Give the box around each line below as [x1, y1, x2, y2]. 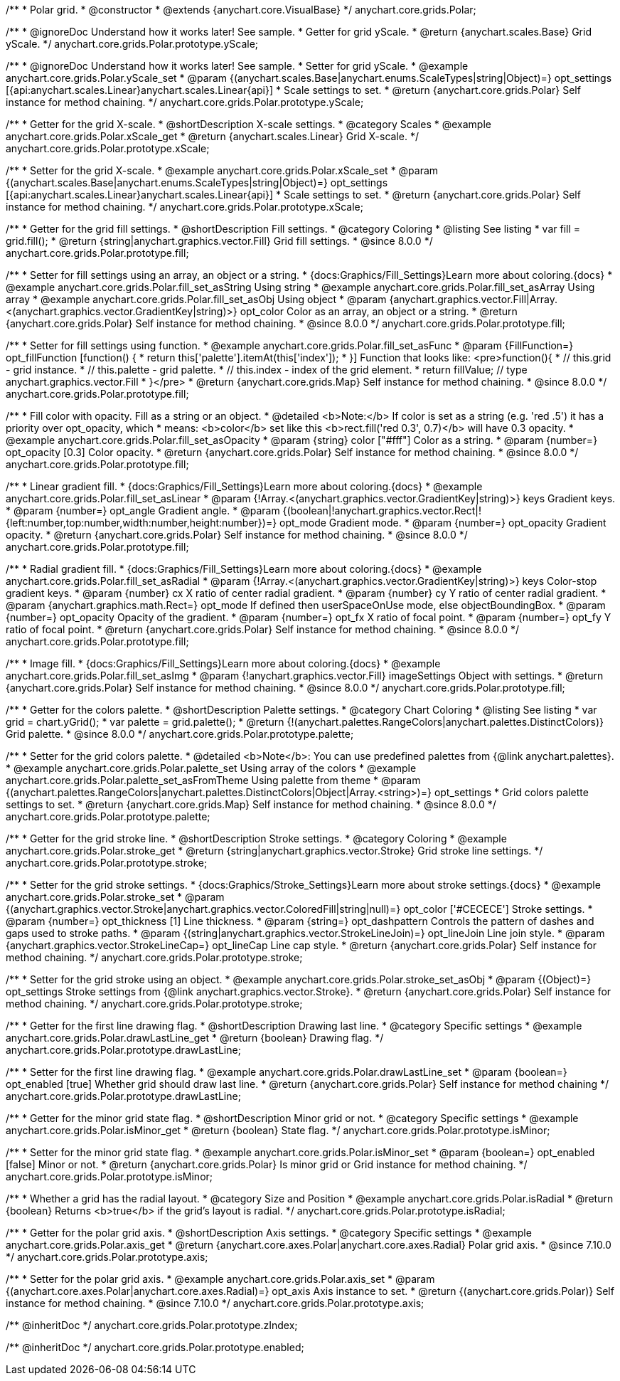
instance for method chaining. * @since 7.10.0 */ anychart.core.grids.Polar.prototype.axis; [6, 1297, 424, 1309]
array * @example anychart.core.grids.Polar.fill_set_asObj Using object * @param [6, 293, 387, 305]
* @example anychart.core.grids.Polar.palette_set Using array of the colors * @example [6, 762, 417, 774]
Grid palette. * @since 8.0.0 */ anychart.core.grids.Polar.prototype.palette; [6, 728, 354, 740]
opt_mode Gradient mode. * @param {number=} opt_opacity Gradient [279, 517, 606, 529]
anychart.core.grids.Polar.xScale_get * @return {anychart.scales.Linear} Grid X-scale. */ [6, 130, 419, 142]
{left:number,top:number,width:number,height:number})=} [6, 517, 277, 529]
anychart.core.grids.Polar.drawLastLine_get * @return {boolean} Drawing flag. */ [6, 1032, 384, 1044]
